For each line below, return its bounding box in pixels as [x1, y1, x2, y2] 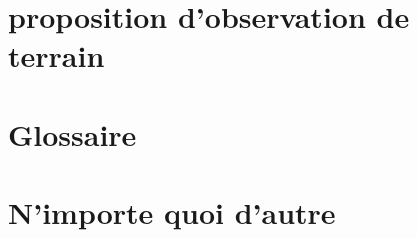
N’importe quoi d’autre [8, 192, 336, 233]
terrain [8, 35, 105, 76]
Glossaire [8, 113, 137, 154]
